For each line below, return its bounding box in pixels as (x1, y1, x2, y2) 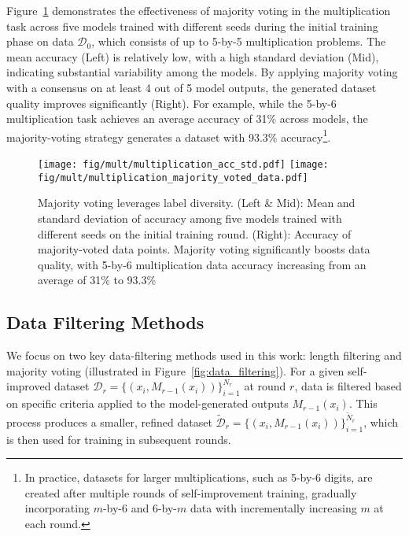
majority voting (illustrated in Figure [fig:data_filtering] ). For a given (6, 362, 345, 379)
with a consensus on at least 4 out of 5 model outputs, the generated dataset (6, 79, 377, 95)
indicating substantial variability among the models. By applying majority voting (6, 64, 398, 80)
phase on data (6, 33, 74, 50)
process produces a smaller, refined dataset (6, 413, 212, 430)
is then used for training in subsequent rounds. (6, 431, 231, 447)
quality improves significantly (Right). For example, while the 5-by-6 (6, 94, 337, 111)
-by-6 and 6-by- (102, 500, 178, 516)
